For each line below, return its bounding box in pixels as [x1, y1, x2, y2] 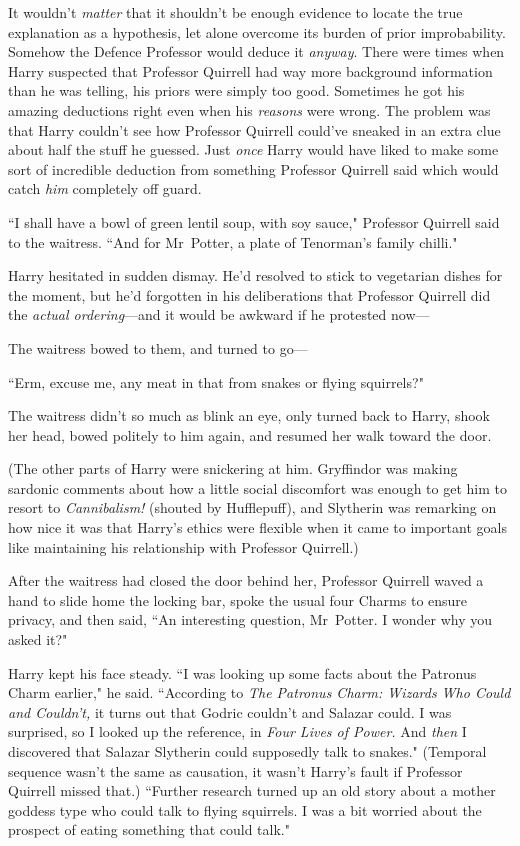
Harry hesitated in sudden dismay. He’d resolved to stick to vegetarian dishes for [8, 265, 503, 286]
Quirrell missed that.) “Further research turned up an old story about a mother [8, 780, 496, 801]
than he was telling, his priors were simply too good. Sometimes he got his [8, 80, 465, 101]
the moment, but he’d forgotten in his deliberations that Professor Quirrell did [8, 284, 491, 305]
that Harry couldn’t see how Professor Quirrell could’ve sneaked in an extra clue [8, 119, 501, 140]
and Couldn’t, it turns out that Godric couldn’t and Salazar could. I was [8, 701, 452, 722]
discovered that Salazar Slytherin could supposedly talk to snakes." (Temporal [8, 741, 487, 761]
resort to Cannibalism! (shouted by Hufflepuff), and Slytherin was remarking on [8, 497, 497, 518]
